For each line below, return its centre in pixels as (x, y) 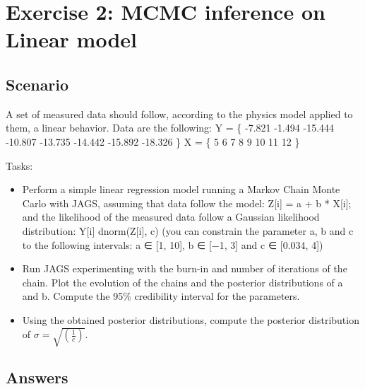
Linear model (72, 39)
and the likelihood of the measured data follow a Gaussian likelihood (171, 217)
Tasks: (19, 165)
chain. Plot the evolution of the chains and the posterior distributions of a (182, 282)
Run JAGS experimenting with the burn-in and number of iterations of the (185, 268)
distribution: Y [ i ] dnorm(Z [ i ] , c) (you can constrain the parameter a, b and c (188, 230)
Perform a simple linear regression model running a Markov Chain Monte (181, 189)
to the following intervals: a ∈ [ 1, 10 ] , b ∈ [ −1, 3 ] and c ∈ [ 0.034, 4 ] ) (173, 244)
